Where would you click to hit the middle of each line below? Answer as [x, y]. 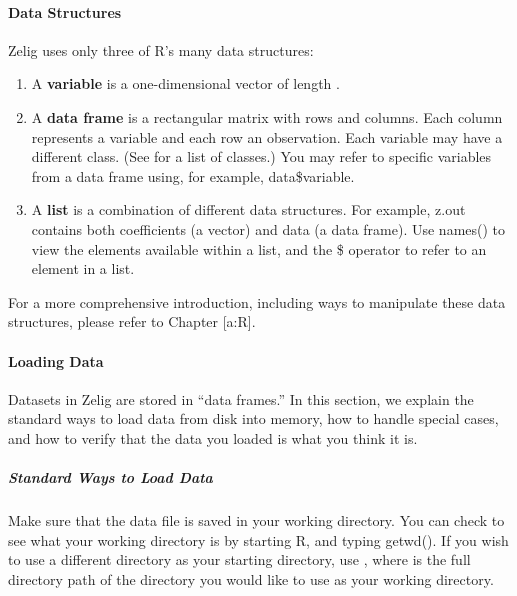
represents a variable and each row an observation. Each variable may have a [267, 136]
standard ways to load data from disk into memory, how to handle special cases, [253, 418]
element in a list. [83, 268]
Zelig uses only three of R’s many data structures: [161, 49]
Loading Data [56, 360]
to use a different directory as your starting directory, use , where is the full [239, 559]
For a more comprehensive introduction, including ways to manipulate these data [257, 301]
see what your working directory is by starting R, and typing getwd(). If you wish [258, 539]
